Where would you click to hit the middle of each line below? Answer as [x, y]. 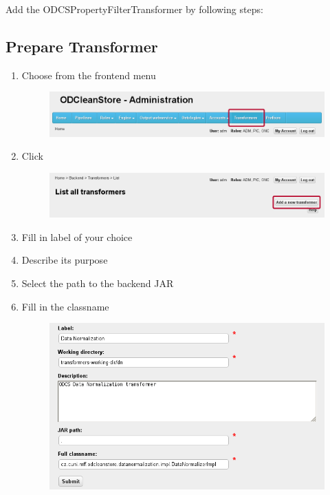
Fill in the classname [65, 306]
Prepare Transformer [82, 46]
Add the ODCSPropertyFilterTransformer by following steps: [134, 9]
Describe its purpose [65, 260]
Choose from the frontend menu [89, 75]
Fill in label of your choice [77, 236]
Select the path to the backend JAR [98, 283]
